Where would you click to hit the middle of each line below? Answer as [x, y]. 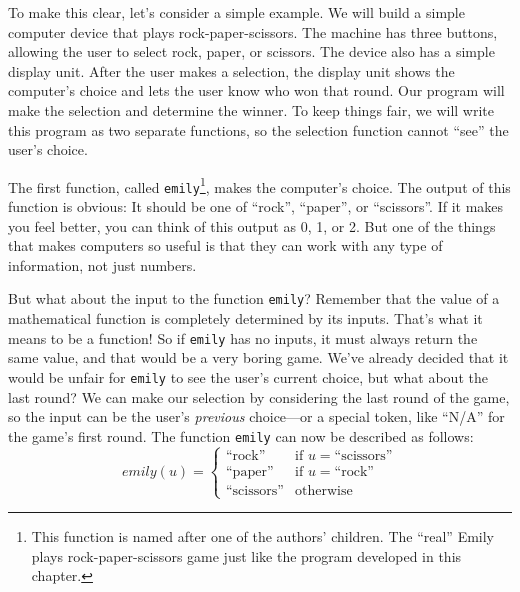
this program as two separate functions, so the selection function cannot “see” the [258, 129]
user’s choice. [48, 149]
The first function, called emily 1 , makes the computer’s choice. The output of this [259, 185]
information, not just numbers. [102, 264]
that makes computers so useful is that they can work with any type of [225, 245]
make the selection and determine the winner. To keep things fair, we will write [251, 109]
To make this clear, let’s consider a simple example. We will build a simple [236, 12]
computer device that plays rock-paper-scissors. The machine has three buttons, [253, 31]
